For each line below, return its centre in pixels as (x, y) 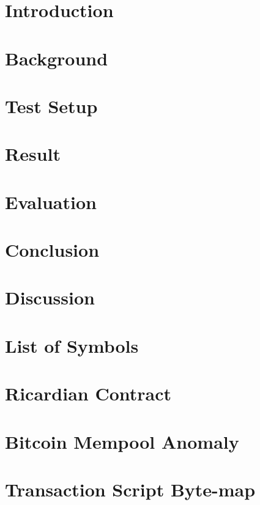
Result (33, 154)
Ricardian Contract (88, 393)
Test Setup (51, 105)
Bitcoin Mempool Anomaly (122, 441)
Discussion (50, 297)
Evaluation (51, 201)
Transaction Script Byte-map (130, 489)
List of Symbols (72, 345)
